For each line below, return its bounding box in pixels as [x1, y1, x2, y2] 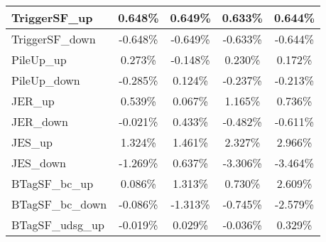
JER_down [11, 113, 68, 130]
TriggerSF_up [11, 9, 93, 26]
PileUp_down [11, 72, 80, 88]
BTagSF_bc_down [11, 196, 107, 212]
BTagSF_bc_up [11, 175, 94, 191]
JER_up [11, 93, 55, 109]
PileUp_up [11, 51, 67, 68]
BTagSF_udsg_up [11, 216, 104, 233]
